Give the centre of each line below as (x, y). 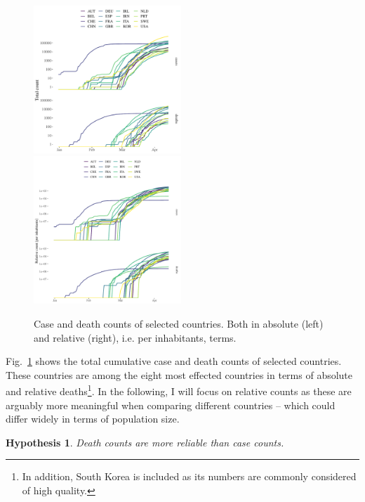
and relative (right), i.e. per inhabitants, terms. (135, 337)
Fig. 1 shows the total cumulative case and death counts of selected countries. (174, 361)
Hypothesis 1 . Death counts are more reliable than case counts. (145, 442)
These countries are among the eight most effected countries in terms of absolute (179, 374)
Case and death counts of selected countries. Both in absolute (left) (179, 323)
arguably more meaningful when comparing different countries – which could (171, 405)
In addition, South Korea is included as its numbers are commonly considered (189, 476)
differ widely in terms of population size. (93, 419)
